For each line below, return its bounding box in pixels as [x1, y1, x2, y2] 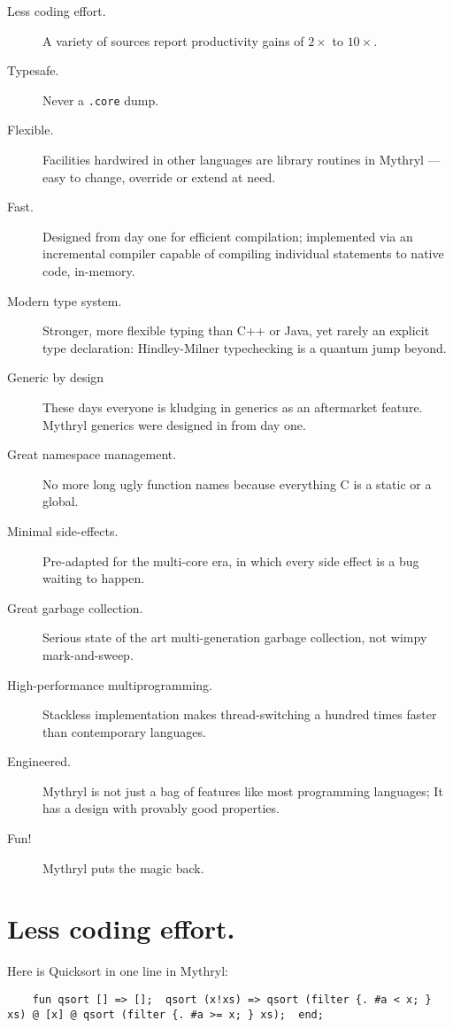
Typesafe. [7, 61, 59, 80]
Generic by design [7, 368, 104, 387]
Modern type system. [7, 291, 122, 310]
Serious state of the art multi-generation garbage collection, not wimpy [42, 628, 427, 647]
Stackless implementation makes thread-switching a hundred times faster [42, 705, 437, 724]
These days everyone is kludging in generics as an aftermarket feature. [42, 397, 423, 416]
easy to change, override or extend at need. [42, 167, 276, 186]
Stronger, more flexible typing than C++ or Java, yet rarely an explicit [42, 321, 430, 340]
